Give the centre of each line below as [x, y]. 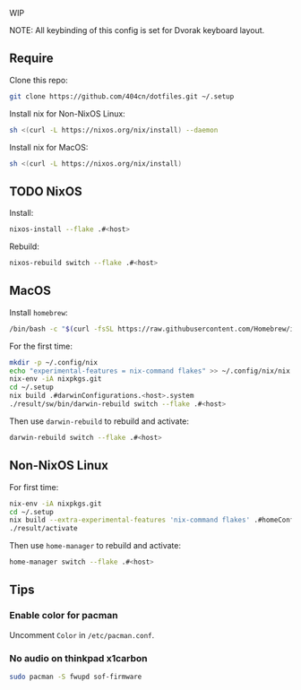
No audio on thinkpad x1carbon [78, 658]
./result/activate [43, 529]
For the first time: [41, 346]
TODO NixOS [46, 191]
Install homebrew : [39, 312]
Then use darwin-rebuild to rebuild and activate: [99, 421]
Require [31, 59]
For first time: [34, 487]
